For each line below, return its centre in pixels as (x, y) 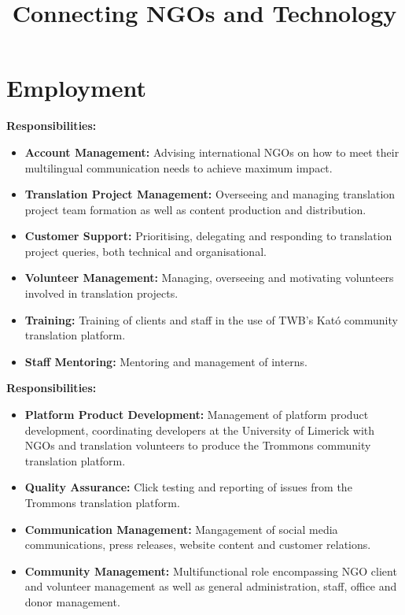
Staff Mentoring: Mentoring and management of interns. (166, 361)
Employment (77, 88)
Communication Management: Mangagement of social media (181, 529)
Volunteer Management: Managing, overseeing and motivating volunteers (209, 278)
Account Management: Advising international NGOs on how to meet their (212, 152)
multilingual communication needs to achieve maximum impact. (179, 167)
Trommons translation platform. (102, 502)
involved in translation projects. (101, 293)
